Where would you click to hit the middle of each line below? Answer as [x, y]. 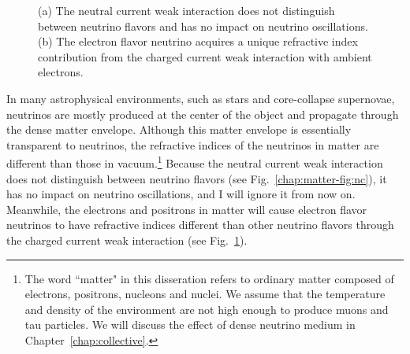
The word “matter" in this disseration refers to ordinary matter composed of [209, 278]
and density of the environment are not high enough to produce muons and [207, 309]
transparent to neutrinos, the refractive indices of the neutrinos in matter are [193, 144]
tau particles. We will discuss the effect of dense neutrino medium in [190, 324]
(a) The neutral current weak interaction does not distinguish [186, 10]
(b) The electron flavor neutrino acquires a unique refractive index [198, 41]
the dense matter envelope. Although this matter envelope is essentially [179, 129]
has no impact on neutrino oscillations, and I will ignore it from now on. [181, 194]
